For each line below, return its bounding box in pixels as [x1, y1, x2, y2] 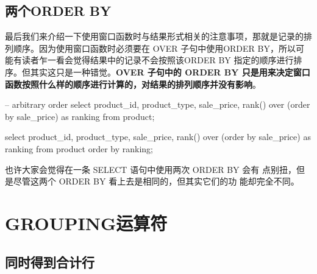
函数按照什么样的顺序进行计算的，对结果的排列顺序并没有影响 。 [5, 77, 261, 90]
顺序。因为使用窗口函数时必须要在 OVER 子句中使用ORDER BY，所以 [13, 41, 296, 54]
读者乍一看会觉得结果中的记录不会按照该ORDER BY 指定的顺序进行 [21, 54, 294, 66]
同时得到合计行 [5, 252, 94, 271]
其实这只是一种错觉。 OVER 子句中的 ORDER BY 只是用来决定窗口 [30, 65, 310, 78]
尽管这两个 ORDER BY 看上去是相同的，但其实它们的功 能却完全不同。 [13, 175, 299, 188]
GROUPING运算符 [5, 210, 168, 235]
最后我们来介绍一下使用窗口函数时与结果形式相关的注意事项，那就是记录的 [5, 30, 304, 43]
